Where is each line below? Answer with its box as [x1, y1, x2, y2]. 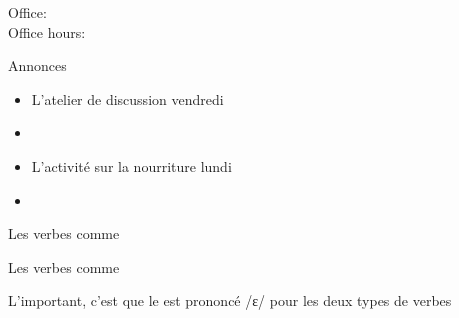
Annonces [8, 55, 67, 76]
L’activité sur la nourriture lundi [31, 155, 232, 176]
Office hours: [8, 21, 86, 42]
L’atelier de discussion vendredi [31, 88, 224, 109]
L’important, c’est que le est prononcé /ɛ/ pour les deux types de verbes [8, 290, 452, 311]
